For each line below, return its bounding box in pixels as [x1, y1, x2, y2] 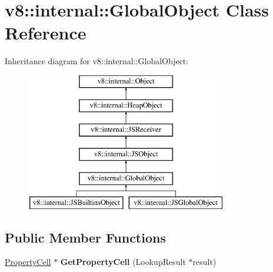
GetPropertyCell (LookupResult [60, 256, 186, 268]
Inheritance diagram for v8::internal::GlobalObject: [5, 55, 189, 67]
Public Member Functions [5, 228, 166, 246]
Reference [5, 21, 86, 45]
